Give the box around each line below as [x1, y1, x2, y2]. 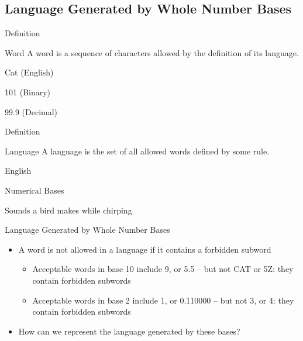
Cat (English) [5, 66, 54, 78]
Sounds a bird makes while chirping [5, 204, 132, 216]
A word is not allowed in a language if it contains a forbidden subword [18, 243, 271, 255]
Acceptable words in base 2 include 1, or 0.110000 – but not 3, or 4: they [32, 294, 294, 306]
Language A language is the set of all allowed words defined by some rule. [5, 144, 270, 157]
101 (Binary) [5, 85, 51, 98]
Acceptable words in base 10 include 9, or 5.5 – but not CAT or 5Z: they [32, 263, 294, 275]
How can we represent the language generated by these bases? [18, 325, 240, 337]
